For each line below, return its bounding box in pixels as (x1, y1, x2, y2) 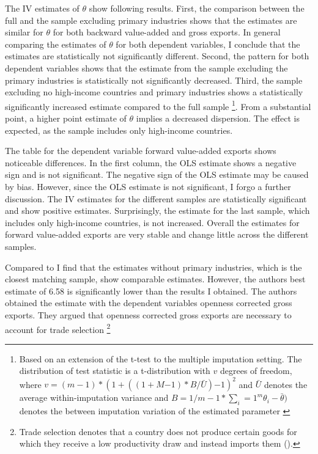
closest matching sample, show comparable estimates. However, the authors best (5, 273, 306, 285)
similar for (5, 26, 43, 38)
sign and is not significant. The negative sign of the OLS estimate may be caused (5, 168, 309, 181)
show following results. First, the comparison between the (89, 2, 305, 14)
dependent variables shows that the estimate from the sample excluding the (5, 61, 288, 74)
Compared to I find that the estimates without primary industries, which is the (5, 260, 302, 273)
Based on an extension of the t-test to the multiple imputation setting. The (19, 352, 302, 365)
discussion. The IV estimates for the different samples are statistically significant (5, 192, 307, 205)
